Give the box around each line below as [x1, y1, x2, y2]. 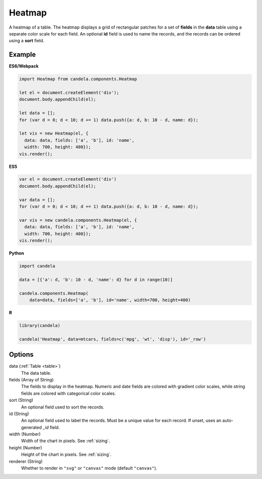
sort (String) [9, 397, 33, 403]
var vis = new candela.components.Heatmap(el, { [19, 217, 137, 223]
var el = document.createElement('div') [19, 176, 116, 182]
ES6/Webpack [9, 63, 39, 69]
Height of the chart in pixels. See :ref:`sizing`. [21, 452, 112, 458]
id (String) [9, 411, 29, 416]
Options [9, 350, 34, 359]
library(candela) [19, 323, 61, 328]
